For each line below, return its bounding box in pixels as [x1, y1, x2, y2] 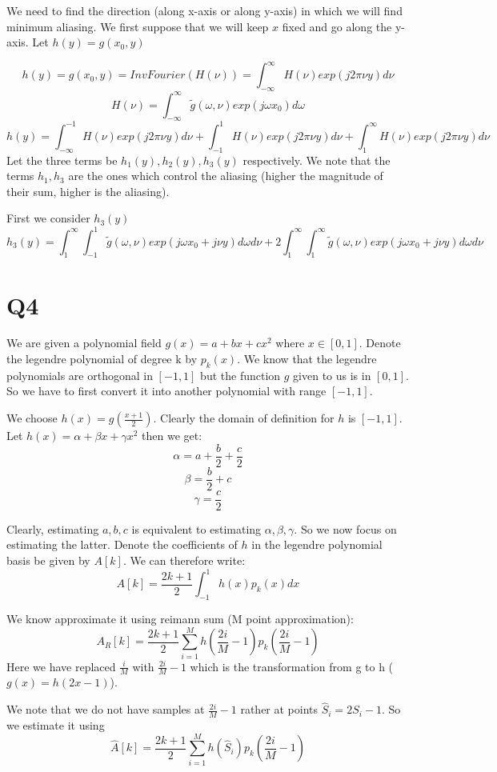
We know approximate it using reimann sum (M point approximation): [6, 610, 354, 626]
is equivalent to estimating [131, 520, 262, 537]
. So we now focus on [294, 520, 397, 537]
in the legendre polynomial [251, 536, 383, 553]
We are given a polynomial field [6, 334, 162, 351]
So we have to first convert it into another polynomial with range [6, 382, 327, 399]
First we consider [6, 210, 90, 226]
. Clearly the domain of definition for [153, 410, 335, 426]
